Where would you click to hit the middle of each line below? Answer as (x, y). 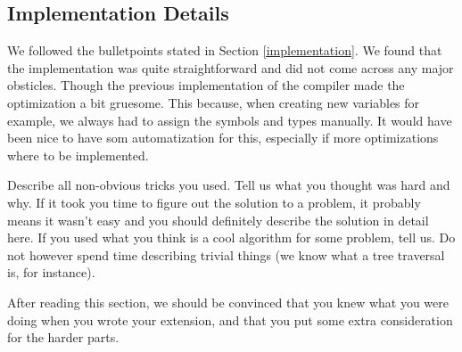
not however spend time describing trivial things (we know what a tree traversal (226, 254)
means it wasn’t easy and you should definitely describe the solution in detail (218, 220)
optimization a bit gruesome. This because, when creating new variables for (214, 102)
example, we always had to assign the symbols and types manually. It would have (230, 120)
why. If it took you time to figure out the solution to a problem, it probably (214, 202)
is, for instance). (51, 272)
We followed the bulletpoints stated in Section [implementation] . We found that (225, 50)
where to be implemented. (78, 155)
